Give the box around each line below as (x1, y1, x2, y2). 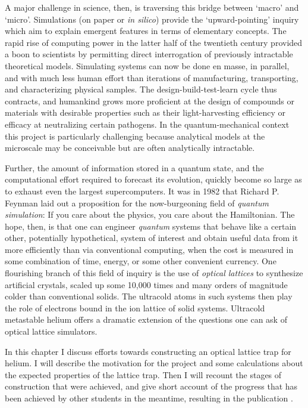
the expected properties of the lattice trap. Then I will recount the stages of (5, 368, 282, 381)
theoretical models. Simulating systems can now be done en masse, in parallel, (5, 59, 290, 72)
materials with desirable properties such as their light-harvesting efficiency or (5, 106, 286, 119)
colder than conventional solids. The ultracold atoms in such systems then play (5, 290, 293, 302)
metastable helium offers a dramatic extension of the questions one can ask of (5, 313, 287, 326)
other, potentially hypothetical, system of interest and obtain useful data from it (5, 231, 298, 244)
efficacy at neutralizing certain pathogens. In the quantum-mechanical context (5, 118, 290, 130)
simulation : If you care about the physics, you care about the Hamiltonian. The (5, 208, 295, 221)
